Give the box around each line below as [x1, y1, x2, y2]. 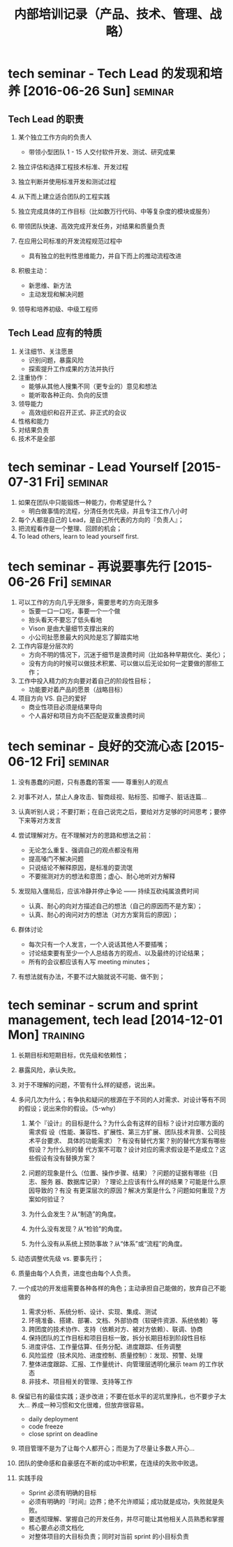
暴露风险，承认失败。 [17, 1065, 80, 1074]
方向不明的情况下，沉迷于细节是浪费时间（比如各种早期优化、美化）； [28, 650, 227, 658]
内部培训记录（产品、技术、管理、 [13, 6, 210, 22]
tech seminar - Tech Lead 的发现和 [8, 66, 211, 82]
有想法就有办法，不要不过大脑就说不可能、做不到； [17, 972, 165, 981]
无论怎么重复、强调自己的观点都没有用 [28, 845, 139, 854]
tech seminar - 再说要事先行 [8, 558, 171, 575]
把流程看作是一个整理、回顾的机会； [17, 524, 123, 533]
